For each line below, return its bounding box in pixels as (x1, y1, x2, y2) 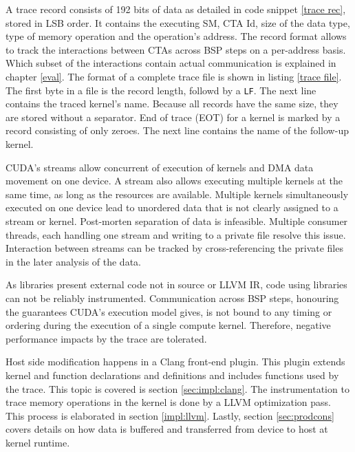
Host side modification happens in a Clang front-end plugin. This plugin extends (6, 354, 345, 369)
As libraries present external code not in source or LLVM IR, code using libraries (6, 277, 347, 292)
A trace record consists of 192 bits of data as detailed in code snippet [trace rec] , (6, 2, 346, 16)
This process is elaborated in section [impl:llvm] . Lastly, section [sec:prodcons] (6, 408, 334, 422)
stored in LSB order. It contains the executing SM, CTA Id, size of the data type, (6, 15, 350, 30)
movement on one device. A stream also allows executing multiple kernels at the (6, 173, 343, 188)
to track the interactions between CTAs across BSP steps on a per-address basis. (6, 42, 346, 56)
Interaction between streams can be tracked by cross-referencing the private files (6, 241, 343, 255)
